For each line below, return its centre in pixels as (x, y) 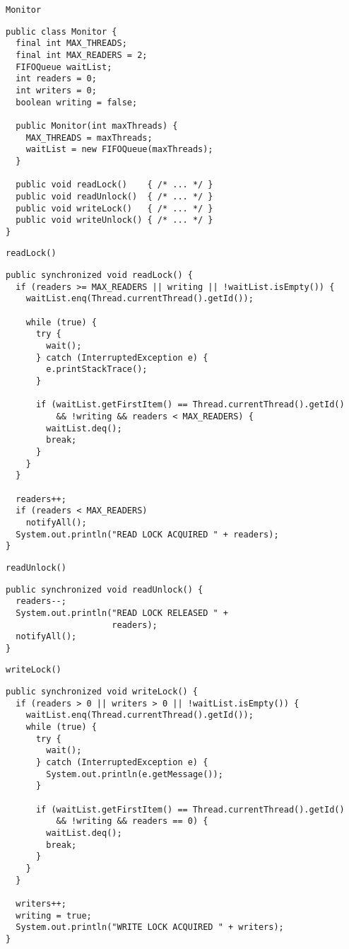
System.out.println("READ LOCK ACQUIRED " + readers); (147, 534)
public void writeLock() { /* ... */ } (114, 208)
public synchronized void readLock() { (99, 275)
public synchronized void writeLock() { (102, 692)
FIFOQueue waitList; (64, 67)
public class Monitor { (61, 31)
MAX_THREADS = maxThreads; (89, 138)
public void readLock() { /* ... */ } (114, 185)
